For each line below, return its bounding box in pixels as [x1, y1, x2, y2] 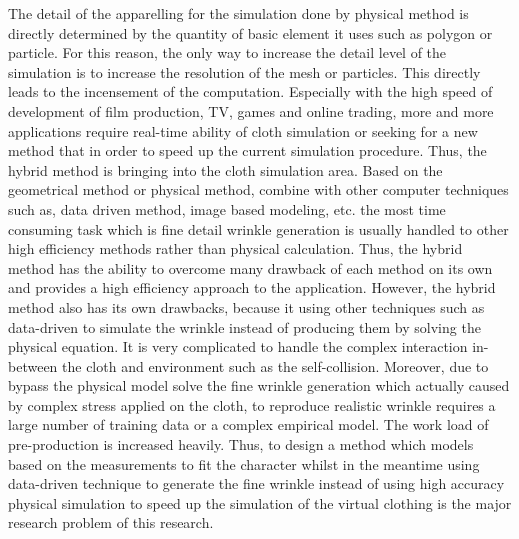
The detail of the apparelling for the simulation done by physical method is [8, 3, 469, 23]
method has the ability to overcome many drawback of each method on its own [8, 257, 493, 278]
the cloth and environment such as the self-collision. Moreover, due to [62, 355, 489, 376]
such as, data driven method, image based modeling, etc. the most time [8, 198, 446, 219]
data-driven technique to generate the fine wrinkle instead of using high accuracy [8, 473, 505, 494]
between [8, 355, 58, 376]
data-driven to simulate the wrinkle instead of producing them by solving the [8, 316, 481, 337]
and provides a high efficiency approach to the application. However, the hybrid [8, 277, 496, 298]
